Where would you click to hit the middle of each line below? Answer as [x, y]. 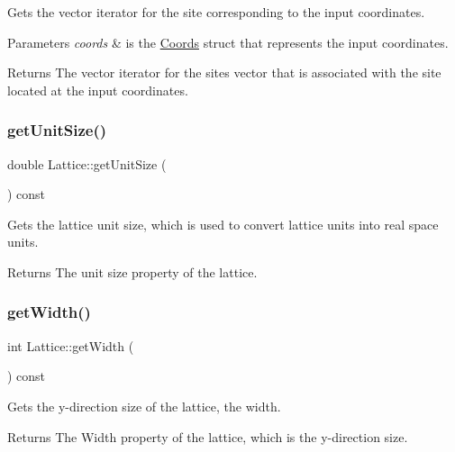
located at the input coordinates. [98, 90]
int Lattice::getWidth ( [71, 345]
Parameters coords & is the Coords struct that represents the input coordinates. [228, 42]
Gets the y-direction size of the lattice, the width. [144, 406]
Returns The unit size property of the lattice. [132, 271]
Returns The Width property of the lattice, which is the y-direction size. [208, 436]
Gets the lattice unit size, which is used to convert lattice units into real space [223, 224]
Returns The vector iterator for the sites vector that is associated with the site [224, 72]
